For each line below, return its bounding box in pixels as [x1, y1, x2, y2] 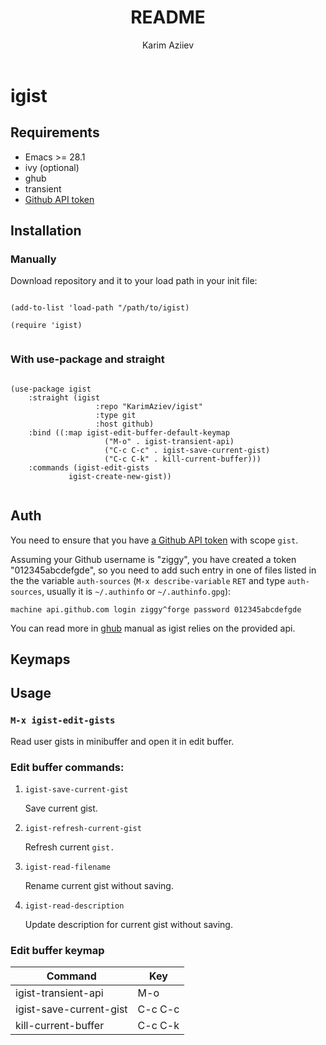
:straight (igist [28, 392, 101, 403]
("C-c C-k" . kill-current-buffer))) [104, 454, 262, 464]
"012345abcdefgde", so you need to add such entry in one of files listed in [10, 564, 317, 576]
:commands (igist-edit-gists [28, 462, 150, 473]
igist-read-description [24, 901, 125, 911]
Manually [10, 252, 57, 266]
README [130, 6, 206, 29]
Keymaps [10, 651, 71, 668]
